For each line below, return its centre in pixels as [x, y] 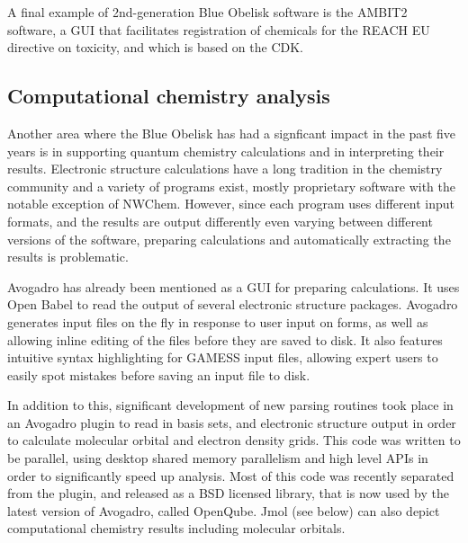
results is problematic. [68, 257]
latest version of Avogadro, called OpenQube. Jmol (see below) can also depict [224, 510]
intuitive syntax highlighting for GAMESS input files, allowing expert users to [223, 357]
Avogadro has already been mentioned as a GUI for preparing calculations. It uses [234, 286]
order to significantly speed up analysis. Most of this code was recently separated [231, 475]
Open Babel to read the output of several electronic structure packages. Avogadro [233, 304]
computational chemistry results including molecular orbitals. [176, 528]
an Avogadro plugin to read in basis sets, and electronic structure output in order [232, 422]
